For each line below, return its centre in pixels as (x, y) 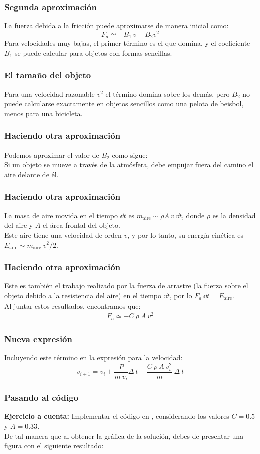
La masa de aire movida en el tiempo (61, 215)
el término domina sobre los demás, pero (168, 94)
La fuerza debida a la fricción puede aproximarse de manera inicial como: (116, 25)
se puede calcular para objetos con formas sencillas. (93, 52)
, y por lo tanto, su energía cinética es (185, 235)
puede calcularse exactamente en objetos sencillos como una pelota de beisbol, (124, 104)
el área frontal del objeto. (81, 225)
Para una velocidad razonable (49, 94)
